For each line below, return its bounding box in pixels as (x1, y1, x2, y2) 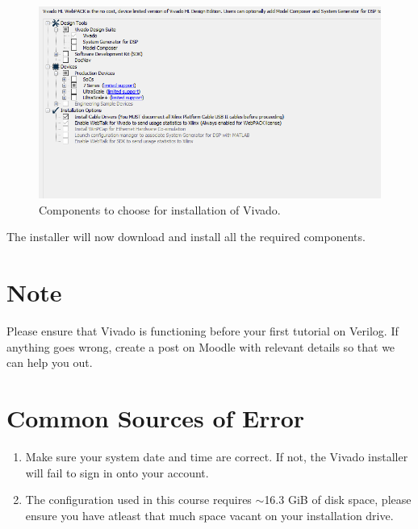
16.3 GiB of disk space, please (264, 491, 412, 508)
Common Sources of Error (6, 402, 305, 435)
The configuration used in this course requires (25, 491, 252, 508)
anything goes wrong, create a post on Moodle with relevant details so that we (6, 338, 395, 355)
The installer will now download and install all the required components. (6, 228, 366, 245)
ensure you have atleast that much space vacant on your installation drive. (25, 506, 394, 523)
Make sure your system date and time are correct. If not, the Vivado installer (25, 448, 408, 465)
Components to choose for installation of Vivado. (39, 201, 281, 218)
